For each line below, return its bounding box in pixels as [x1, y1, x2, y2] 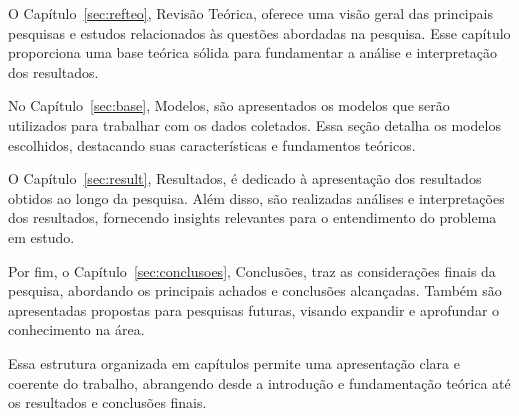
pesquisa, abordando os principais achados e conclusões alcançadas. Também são [8, 280, 502, 301]
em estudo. [8, 226, 75, 247]
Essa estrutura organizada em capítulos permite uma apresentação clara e [8, 352, 460, 373]
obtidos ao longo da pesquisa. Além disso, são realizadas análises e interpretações [8, 187, 505, 208]
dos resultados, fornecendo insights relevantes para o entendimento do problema [8, 207, 497, 228]
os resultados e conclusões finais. [8, 392, 207, 413]
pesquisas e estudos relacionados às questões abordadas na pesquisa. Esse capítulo [8, 22, 511, 43]
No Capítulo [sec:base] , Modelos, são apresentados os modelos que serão [8, 95, 450, 116]
